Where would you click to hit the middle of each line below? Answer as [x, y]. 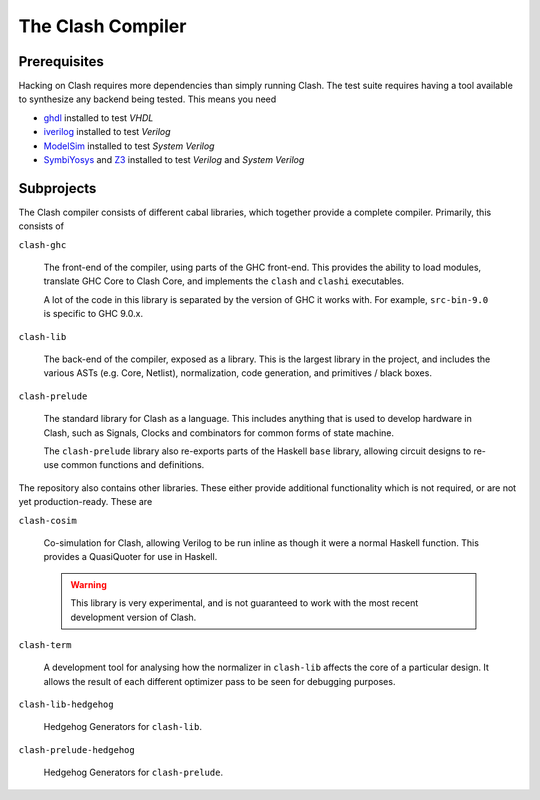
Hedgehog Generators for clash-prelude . [133, 772]
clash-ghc [42, 244]
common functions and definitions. [132, 465]
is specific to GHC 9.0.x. [93, 314]
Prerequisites [61, 61]
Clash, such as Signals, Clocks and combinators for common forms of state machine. [219, 432]
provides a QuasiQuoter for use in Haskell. [130, 557]
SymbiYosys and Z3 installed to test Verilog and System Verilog [174, 160]
